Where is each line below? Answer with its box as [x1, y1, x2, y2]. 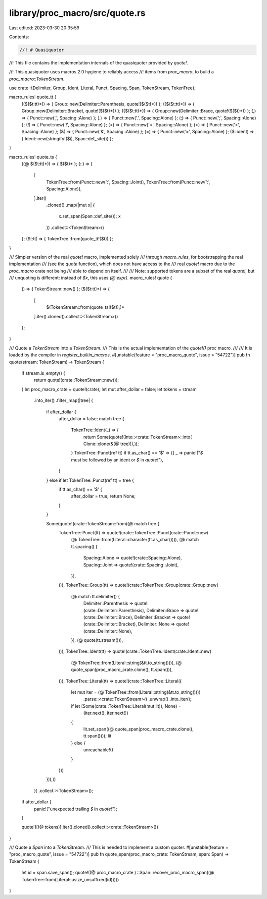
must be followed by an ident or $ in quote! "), [71, 456, 163, 463]
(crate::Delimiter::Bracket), [83, 621, 137, 627]
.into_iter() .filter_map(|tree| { [34, 397, 93, 403]
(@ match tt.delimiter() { [71, 593, 120, 599]
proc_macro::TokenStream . [9, 76, 65, 82]
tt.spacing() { [71, 543, 98, 550]
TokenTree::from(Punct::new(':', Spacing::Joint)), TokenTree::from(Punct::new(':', [46, 179, 211, 185]
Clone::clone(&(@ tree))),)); [83, 441, 139, 447]
